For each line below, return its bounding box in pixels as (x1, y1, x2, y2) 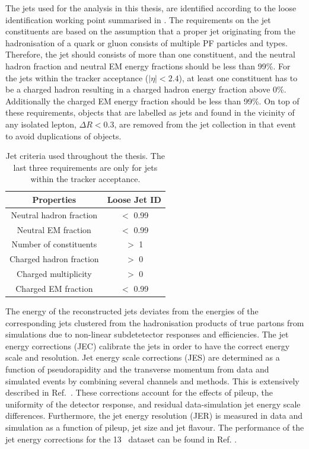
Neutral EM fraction (17, 223, 91, 235)
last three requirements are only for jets (13, 161, 158, 173)
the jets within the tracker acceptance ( (5, 71, 149, 84)
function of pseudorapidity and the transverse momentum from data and (5, 363, 269, 375)
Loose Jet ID (107, 193, 161, 205)
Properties (32, 193, 77, 205)
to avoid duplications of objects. (5, 129, 122, 142)
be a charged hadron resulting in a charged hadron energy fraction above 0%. (5, 83, 286, 95)
